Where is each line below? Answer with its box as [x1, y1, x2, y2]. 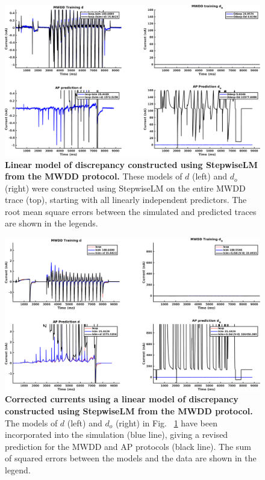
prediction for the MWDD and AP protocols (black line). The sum [5, 440, 251, 452]
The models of [5, 416, 58, 429]
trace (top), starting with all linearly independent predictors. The [5, 193, 247, 206]
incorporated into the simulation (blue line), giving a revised [5, 428, 228, 441]
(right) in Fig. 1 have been [115, 416, 217, 429]
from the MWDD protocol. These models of [5, 170, 182, 182]
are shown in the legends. [5, 217, 98, 229]
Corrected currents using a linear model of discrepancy [5, 393, 238, 405]
